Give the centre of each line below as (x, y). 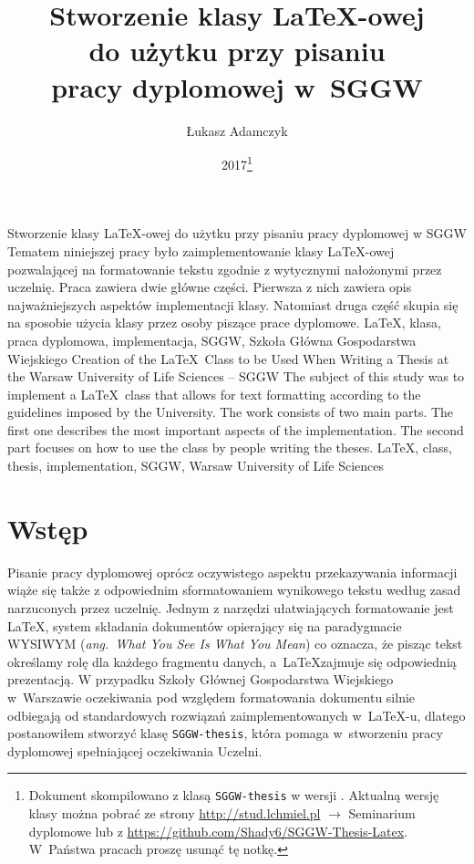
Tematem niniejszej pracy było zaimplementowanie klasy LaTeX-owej (201, 250)
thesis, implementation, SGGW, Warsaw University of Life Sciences (196, 466)
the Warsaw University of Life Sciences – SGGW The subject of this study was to (236, 376)
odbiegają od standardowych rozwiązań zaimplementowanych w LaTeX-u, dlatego (237, 715)
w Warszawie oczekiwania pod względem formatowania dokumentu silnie (211, 697)
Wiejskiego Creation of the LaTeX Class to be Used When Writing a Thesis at (228, 358)
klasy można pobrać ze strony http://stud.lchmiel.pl (175, 813)
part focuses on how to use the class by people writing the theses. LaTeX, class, (230, 448)
